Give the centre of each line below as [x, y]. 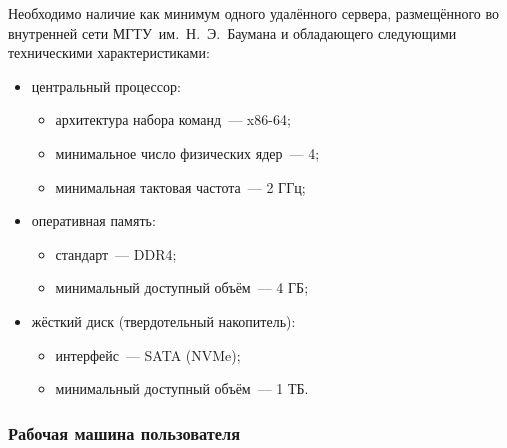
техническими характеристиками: [109, 52]
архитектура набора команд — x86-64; [173, 119]
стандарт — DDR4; [116, 253]
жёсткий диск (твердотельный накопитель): [163, 320]
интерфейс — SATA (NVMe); [148, 354]
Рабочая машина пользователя [124, 432]
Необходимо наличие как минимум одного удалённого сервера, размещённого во [253, 13]
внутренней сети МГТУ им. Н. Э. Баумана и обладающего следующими [232, 32]
